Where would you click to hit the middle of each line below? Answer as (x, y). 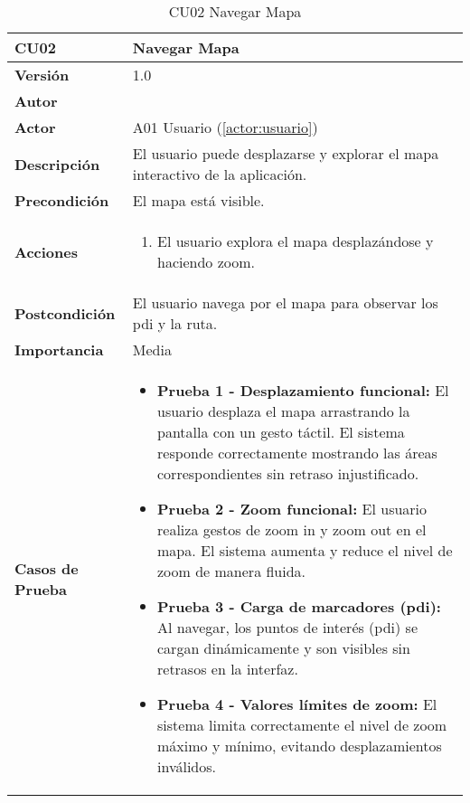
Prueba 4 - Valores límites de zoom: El (297, 704)
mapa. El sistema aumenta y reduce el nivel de (305, 550)
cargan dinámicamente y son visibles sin (284, 648)
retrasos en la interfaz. (228, 669)
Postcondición (65, 313)
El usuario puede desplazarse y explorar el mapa (286, 153)
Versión (42, 75)
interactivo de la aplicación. (220, 174)
